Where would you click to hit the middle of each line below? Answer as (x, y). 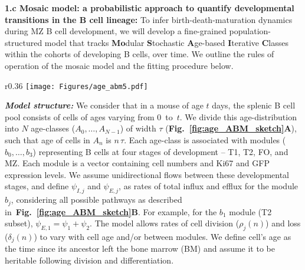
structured (24, 42)
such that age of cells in (47, 140)
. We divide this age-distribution (238, 116)
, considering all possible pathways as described (96, 200)
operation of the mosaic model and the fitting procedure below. (119, 65)
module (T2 (250, 211)
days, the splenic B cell (254, 105)
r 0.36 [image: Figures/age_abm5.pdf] (76, 85)
